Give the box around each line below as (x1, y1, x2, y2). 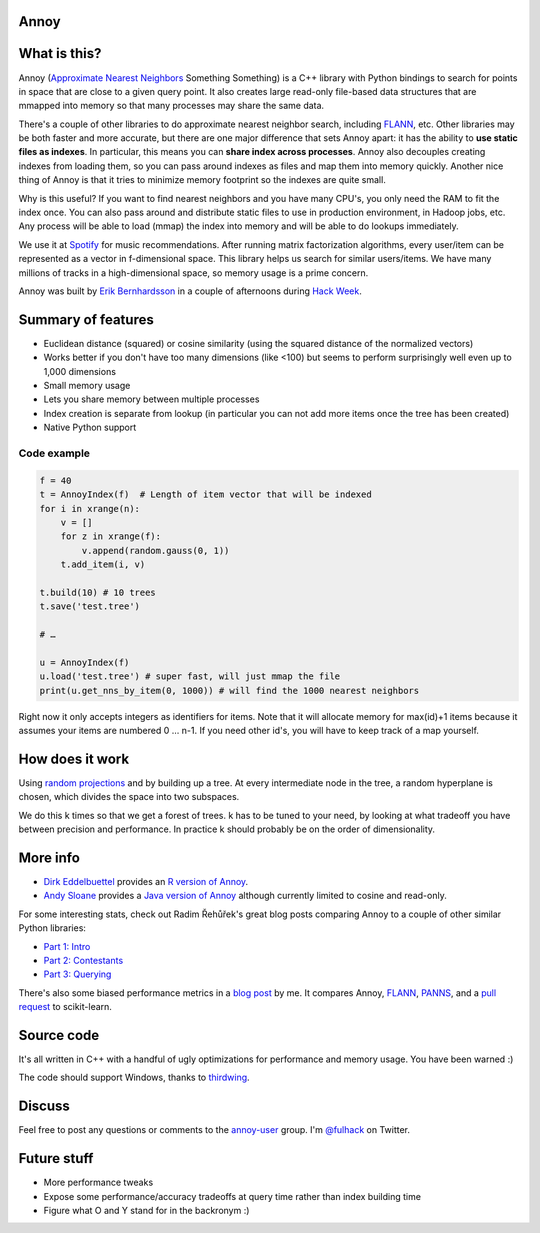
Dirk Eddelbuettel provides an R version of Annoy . (43, 876, 249, 888)
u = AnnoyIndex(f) (39, 656, 130, 668)
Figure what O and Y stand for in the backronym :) (43, 1205, 250, 1217)
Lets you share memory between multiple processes (43, 393, 260, 405)
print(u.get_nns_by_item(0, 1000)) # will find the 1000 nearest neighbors (39, 685, 420, 696)
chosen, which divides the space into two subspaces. (18, 791, 240, 803)
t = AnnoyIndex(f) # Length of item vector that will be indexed (39, 489, 372, 500)
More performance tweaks (43, 1176, 154, 1189)
